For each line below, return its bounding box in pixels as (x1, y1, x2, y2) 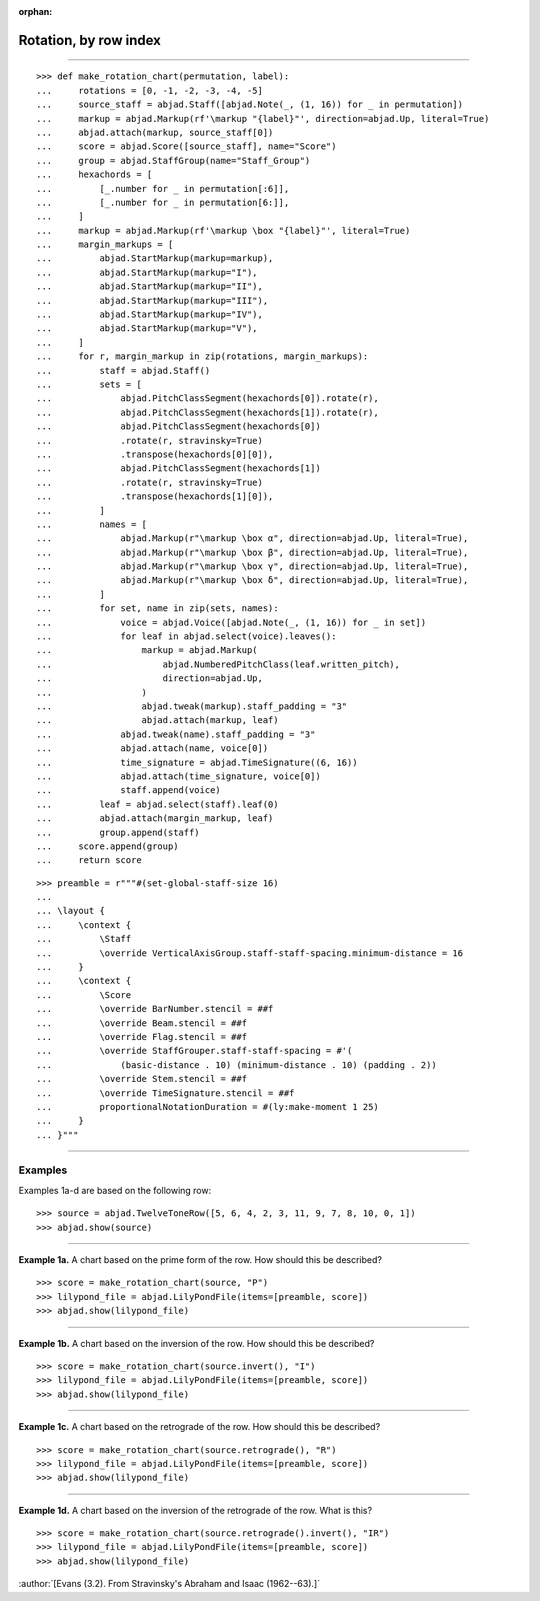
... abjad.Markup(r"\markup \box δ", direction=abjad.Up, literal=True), (36, 575, 469, 586)
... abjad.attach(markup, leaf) (36, 715, 279, 726)
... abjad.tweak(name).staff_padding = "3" (36, 728, 316, 740)
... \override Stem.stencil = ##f (36, 1073, 248, 1085)
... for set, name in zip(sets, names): (36, 603, 279, 614)
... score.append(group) (36, 840, 179, 852)
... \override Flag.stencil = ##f (36, 1031, 248, 1042)
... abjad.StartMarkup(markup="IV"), (36, 309, 264, 320)
